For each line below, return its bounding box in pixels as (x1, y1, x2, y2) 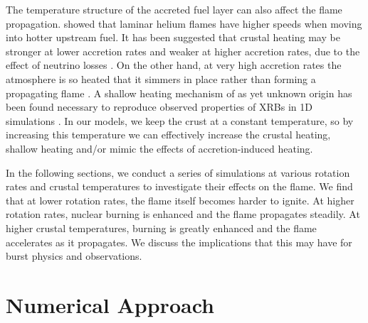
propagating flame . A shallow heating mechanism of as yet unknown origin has (6, 85, 352, 100)
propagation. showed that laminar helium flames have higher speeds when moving (6, 16, 362, 31)
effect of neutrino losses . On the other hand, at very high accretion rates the (6, 58, 342, 72)
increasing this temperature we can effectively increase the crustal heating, (6, 127, 331, 142)
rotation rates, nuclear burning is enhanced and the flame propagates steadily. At (6, 207, 360, 221)
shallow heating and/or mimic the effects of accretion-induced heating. (6, 141, 313, 155)
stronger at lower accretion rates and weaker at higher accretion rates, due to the (6, 43, 360, 58)
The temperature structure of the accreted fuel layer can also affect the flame (6, 2, 342, 16)
